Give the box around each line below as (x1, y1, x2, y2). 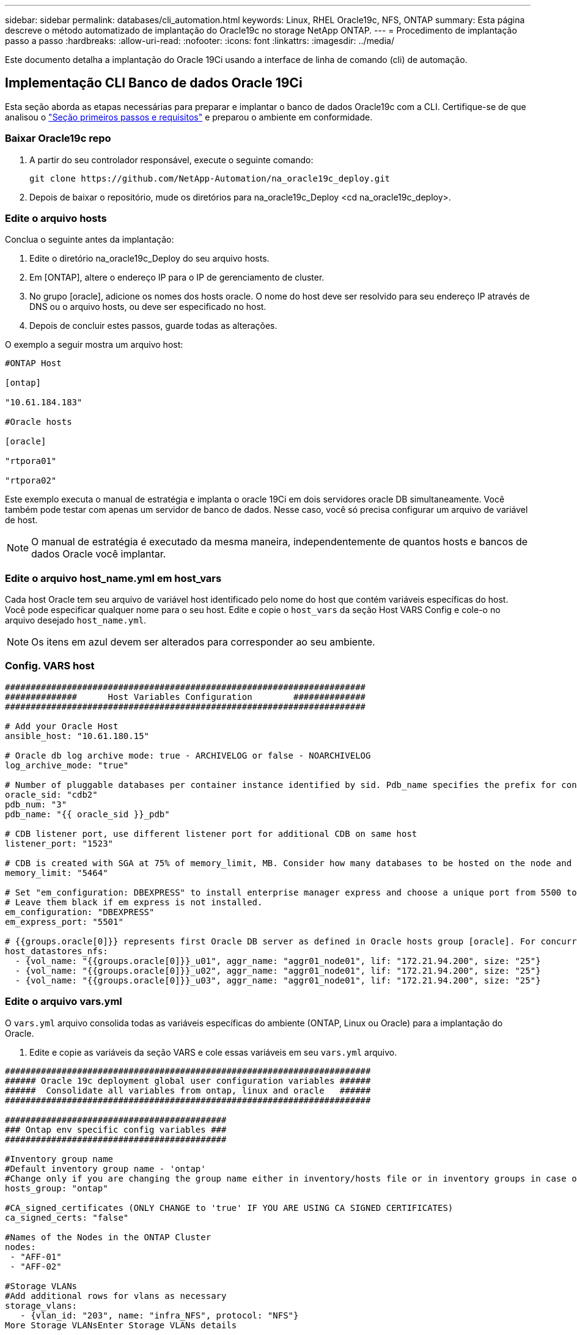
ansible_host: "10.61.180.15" (5, 730, 150, 741)
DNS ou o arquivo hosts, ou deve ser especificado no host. (29, 301, 266, 312)
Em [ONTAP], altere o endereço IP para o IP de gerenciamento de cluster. (29, 272, 325, 283)
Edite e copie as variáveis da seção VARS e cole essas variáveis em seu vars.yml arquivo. (29, 1046, 397, 1057)
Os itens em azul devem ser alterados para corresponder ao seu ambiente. (31, 636, 375, 649)
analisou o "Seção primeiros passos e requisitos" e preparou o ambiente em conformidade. (5, 111, 373, 122)
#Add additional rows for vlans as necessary (5, 1290, 227, 1301)
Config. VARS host (5, 660, 95, 672)
